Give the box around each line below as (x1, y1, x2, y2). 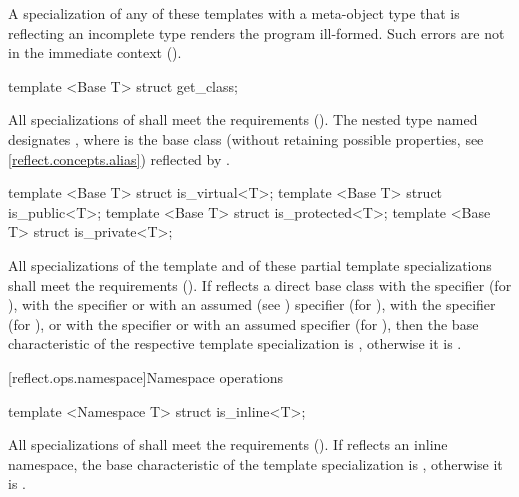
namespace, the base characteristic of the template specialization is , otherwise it (8, 453, 503, 474)
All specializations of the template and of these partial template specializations (8, 254, 492, 275)
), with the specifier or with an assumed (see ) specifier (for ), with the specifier (8, 294, 496, 315)
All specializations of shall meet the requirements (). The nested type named (8, 109, 478, 130)
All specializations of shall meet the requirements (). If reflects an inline (8, 434, 448, 455)
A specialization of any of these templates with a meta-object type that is (8, 3, 460, 23)
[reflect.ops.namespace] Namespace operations (8, 366, 283, 387)
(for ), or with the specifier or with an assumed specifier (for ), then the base (8, 313, 479, 334)
